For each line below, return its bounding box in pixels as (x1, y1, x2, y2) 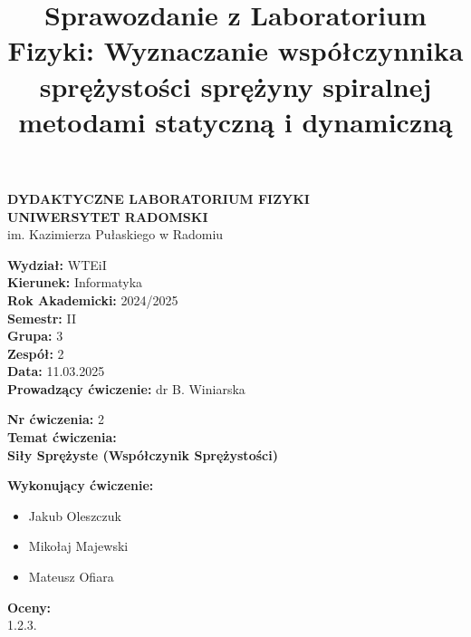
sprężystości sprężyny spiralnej (39, 67, 432, 104)
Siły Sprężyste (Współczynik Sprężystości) (7, 445, 278, 464)
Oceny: (7, 597, 52, 616)
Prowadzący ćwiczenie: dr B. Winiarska (7, 379, 245, 398)
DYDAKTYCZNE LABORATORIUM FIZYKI (7, 188, 310, 208)
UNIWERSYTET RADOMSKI (7, 207, 208, 226)
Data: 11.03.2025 (7, 362, 105, 381)
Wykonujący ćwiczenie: (7, 476, 154, 495)
